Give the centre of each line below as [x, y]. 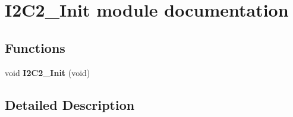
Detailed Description [70, 104]
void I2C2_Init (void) [48, 72]
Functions [35, 47]
